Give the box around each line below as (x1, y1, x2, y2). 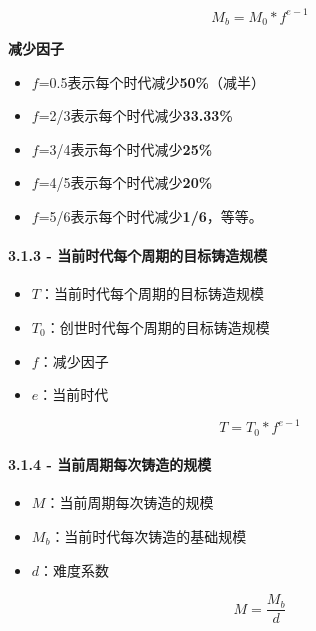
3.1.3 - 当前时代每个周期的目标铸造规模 (8, 245, 268, 266)
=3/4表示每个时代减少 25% (38, 138, 213, 159)
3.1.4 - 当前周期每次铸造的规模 (8, 454, 212, 475)
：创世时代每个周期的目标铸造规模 (45, 316, 270, 337)
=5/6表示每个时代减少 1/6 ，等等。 (38, 205, 263, 226)
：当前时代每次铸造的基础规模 (50, 526, 247, 547)
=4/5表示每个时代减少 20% (38, 172, 213, 193)
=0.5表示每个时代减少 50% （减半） (38, 71, 265, 92)
